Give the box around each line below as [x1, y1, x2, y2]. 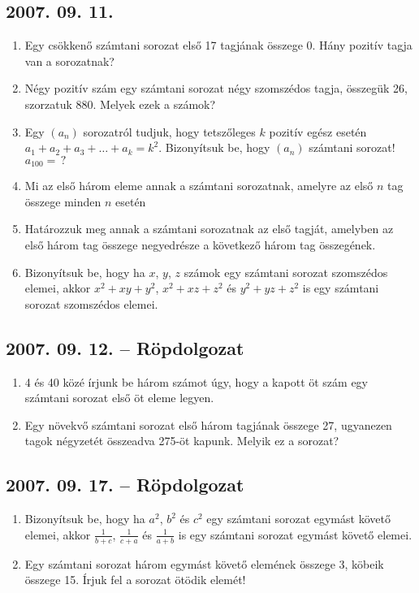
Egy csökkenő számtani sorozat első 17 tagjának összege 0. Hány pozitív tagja [24, 37, 413, 54]
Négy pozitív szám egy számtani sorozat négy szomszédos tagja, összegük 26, [24, 80, 408, 97]
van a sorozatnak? [24, 52, 114, 69]
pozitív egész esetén [269, 123, 367, 140]
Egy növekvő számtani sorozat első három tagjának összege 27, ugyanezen [24, 416, 392, 433]
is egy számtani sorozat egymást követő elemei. [178, 526, 413, 543]
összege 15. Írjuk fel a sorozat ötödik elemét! [24, 571, 246, 588]
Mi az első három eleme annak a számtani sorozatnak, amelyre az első [24, 177, 374, 194]
